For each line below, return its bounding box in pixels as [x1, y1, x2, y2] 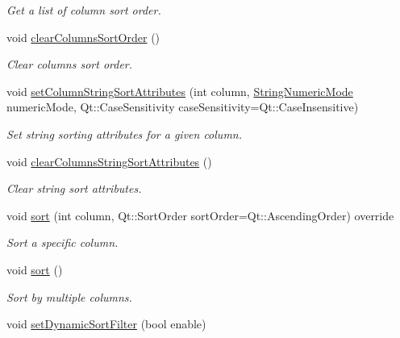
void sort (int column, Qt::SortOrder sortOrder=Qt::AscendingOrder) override [6, 207, 394, 223]
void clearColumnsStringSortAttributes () [6, 152, 212, 169]
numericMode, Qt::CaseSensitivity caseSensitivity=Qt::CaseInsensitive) [6, 98, 359, 115]
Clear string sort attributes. [6, 180, 142, 197]
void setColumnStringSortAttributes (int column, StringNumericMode [6, 82, 353, 99]
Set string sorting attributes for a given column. [6, 125, 242, 142]
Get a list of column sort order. [6, 2, 161, 18]
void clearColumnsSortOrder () [6, 28, 160, 45]
